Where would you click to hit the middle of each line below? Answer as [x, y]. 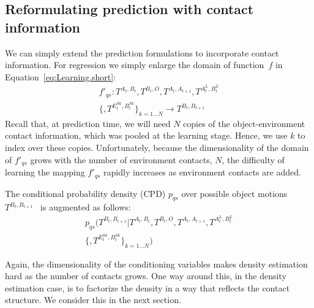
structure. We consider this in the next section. [93, 300]
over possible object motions [234, 193]
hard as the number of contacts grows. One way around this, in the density [146, 276]
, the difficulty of [253, 159]
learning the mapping [45, 172]
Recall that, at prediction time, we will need [88, 123]
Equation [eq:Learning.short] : [61, 76]
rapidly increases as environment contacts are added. [202, 172]
